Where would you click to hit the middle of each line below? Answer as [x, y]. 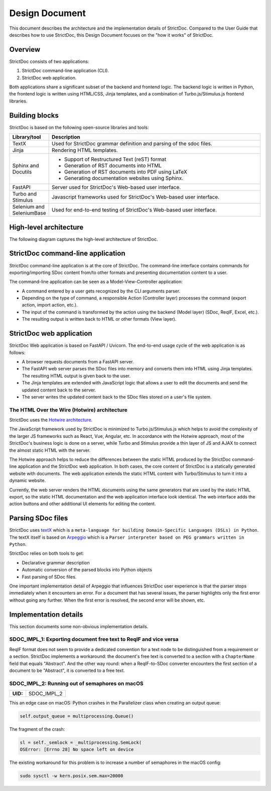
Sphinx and [26, 166]
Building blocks [34, 115]
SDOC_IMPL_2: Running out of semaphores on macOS [77, 683]
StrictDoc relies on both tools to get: [47, 553]
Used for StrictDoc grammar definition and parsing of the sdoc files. [132, 144]
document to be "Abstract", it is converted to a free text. [67, 670]
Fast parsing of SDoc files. [49, 577]
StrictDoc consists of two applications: [49, 61]
